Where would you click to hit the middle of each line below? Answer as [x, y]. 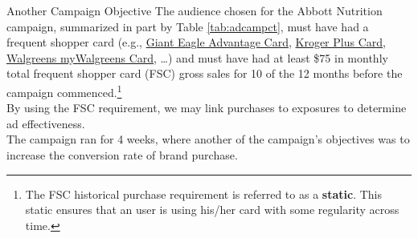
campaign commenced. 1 [64, 91]
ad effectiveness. [46, 123]
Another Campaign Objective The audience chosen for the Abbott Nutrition [195, 10]
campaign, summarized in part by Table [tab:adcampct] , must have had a [188, 26]
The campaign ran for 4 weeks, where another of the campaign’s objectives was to [208, 139]
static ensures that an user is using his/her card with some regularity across [212, 210]
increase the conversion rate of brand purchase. [122, 155]
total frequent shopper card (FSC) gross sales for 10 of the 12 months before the [205, 73]
